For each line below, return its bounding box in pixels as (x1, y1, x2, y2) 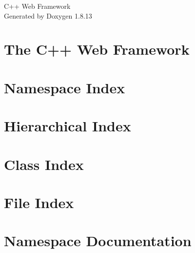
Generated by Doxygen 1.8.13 (4, 10, 92, 21)
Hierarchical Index (4, 116, 131, 136)
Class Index (4, 154, 84, 174)
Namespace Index (4, 77, 125, 97)
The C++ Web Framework (4, 39, 190, 59)
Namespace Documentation (4, 231, 192, 251)
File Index (4, 192, 74, 212)
